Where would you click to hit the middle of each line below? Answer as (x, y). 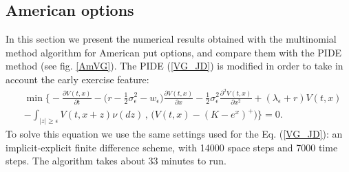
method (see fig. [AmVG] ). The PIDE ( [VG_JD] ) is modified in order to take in (174, 66)
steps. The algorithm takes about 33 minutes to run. (116, 161)
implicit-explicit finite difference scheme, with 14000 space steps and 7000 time (172, 147)
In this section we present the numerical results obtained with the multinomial (171, 39)
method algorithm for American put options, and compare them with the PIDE (174, 52)
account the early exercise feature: (77, 79)
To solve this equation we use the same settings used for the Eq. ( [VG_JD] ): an (174, 134)
